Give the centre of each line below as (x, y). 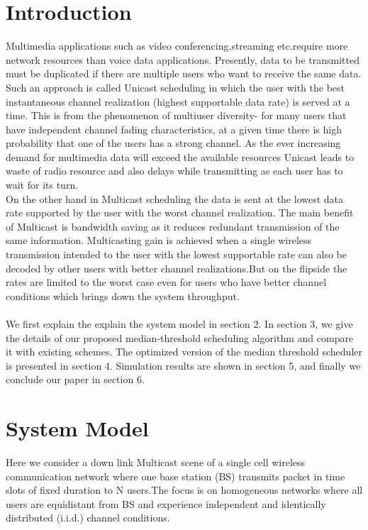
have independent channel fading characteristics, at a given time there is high (174, 129)
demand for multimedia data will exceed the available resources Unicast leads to (180, 156)
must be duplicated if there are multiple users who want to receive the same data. (184, 73)
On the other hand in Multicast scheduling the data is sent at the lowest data (175, 198)
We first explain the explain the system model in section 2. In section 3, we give (179, 324)
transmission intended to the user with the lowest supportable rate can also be (176, 254)
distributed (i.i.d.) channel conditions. (88, 518)
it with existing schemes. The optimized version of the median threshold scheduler (184, 352)
